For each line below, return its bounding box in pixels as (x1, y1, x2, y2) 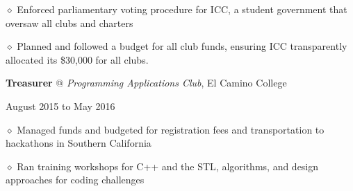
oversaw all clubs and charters (6, 15, 133, 30)
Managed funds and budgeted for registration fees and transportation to (17, 122, 325, 136)
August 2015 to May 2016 (6, 98, 115, 113)
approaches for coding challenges (6, 172, 145, 187)
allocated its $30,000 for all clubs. (6, 52, 149, 66)
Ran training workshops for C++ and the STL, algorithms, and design (17, 158, 319, 173)
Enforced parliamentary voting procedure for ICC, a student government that (17, 2, 347, 16)
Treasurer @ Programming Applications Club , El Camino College (6, 75, 287, 90)
